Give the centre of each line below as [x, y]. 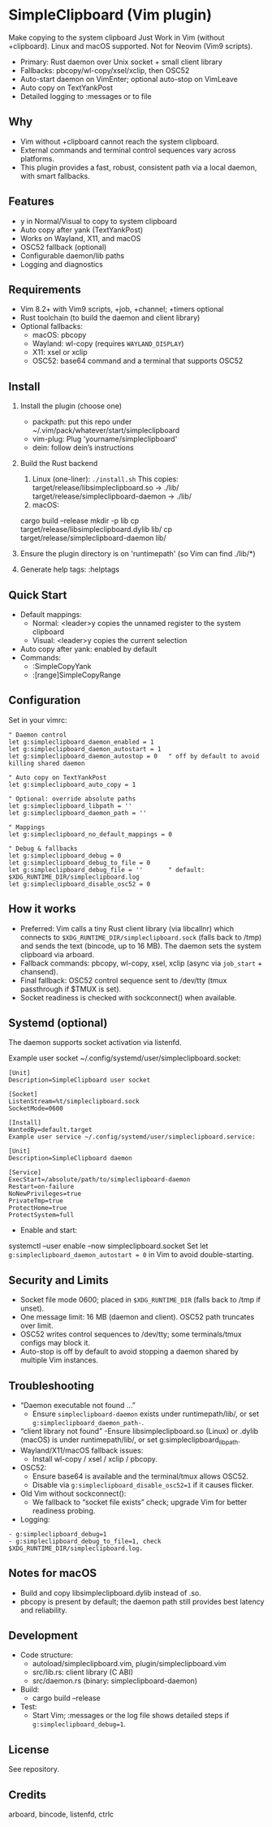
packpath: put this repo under [82, 422]
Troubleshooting [52, 1386]
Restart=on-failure [41, 1187]
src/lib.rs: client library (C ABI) [83, 1672]
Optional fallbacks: [52, 326]
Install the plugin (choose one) [71, 406]
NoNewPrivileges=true [45, 1194]
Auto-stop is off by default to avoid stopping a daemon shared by [130, 1352]
